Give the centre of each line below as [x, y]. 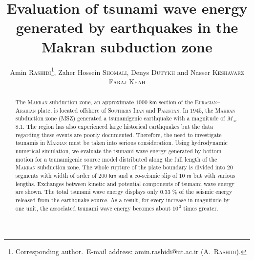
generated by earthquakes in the [127, 27]
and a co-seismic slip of [148, 176]
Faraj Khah [127, 81]
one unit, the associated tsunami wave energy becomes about [93, 208]
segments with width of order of [56, 176]
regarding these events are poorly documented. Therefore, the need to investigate [118, 134]
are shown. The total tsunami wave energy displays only [87, 192]
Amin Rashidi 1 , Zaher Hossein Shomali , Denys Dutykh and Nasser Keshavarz [127, 71]
